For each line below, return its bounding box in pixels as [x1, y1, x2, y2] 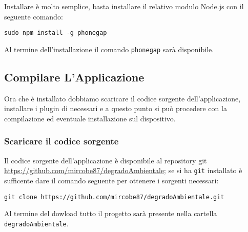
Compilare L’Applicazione [4, 69, 144, 85]
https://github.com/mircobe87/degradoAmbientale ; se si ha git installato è [4, 165, 242, 176]
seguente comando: [4, 11, 63, 22]
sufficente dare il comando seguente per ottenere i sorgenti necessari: [4, 175, 219, 185]
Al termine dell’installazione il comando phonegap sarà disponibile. [4, 44, 214, 54]
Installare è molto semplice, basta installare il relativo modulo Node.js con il [4, 1, 244, 11]
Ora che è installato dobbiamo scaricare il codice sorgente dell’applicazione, [4, 93, 241, 103]
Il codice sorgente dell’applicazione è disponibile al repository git [4, 155, 207, 165]
